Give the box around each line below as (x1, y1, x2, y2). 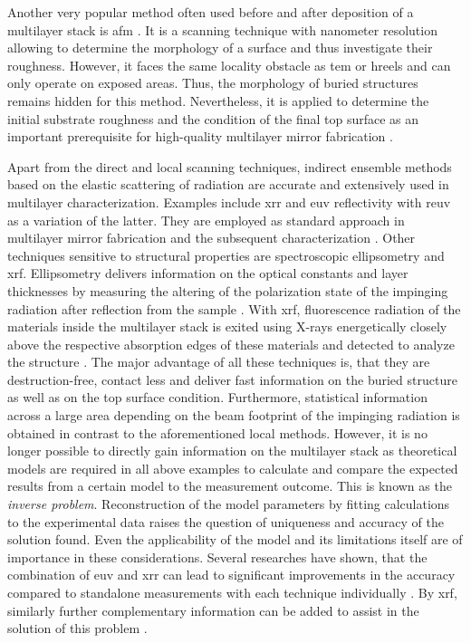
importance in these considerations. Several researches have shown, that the (7, 547, 428, 566)
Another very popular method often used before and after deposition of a (7, 3, 414, 21)
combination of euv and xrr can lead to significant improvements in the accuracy (7, 565, 456, 584)
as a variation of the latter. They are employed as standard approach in (7, 210, 405, 229)
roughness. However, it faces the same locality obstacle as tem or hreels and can (7, 55, 451, 74)
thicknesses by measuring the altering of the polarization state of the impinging (7, 281, 448, 300)
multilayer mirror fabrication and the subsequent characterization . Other (7, 228, 416, 247)
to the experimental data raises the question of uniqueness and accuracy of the (7, 512, 444, 531)
